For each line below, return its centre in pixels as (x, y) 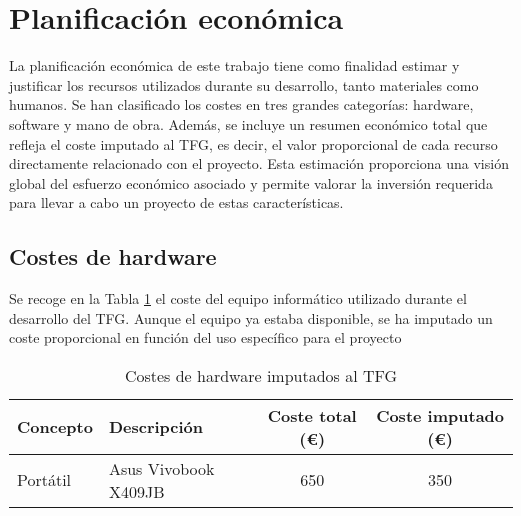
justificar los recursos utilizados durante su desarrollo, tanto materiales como (244, 84)
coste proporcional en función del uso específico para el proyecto (205, 337)
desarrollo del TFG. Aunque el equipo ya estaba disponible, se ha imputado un (251, 317)
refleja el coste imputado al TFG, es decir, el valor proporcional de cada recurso (253, 143)
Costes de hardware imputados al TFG (261, 375)
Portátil (44, 480)
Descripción (156, 427)
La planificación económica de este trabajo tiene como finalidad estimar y (234, 65)
